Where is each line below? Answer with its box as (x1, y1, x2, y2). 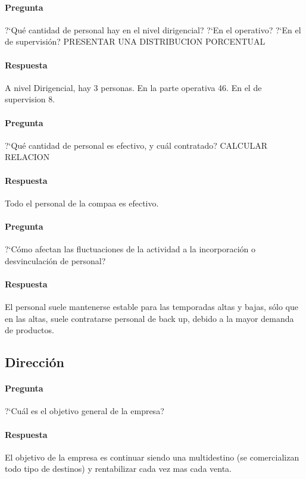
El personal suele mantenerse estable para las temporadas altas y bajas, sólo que (5, 300, 298, 313)
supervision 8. (5, 93, 55, 105)
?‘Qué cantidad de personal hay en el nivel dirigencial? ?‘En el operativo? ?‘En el (5, 23, 301, 36)
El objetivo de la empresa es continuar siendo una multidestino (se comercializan (5, 450, 299, 463)
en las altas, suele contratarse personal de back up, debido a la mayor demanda (5, 312, 294, 324)
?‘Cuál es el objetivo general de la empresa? (5, 405, 164, 417)
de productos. (5, 324, 54, 336)
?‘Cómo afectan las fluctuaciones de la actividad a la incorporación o (5, 243, 256, 255)
